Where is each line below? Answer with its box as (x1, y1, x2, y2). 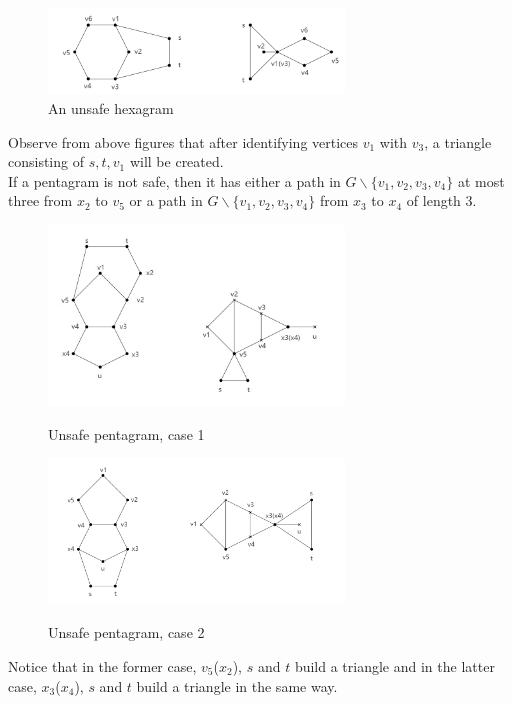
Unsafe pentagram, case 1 (48, 423, 205, 444)
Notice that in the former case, (8, 655, 197, 676)
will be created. (129, 151, 224, 172)
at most (457, 170, 505, 191)
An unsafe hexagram (48, 97, 174, 118)
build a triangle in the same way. (136, 675, 338, 696)
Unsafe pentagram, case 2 (48, 622, 205, 643)
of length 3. (406, 190, 477, 211)
